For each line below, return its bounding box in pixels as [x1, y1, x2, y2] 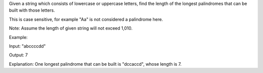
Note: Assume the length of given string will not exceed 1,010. [9, 25, 132, 31]
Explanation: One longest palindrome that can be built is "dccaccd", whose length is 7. [9, 61, 182, 67]
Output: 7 [9, 52, 28, 58]
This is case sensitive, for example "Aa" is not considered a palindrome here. [9, 16, 163, 22]
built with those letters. [9, 7, 56, 13]
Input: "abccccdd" [9, 43, 46, 49]
